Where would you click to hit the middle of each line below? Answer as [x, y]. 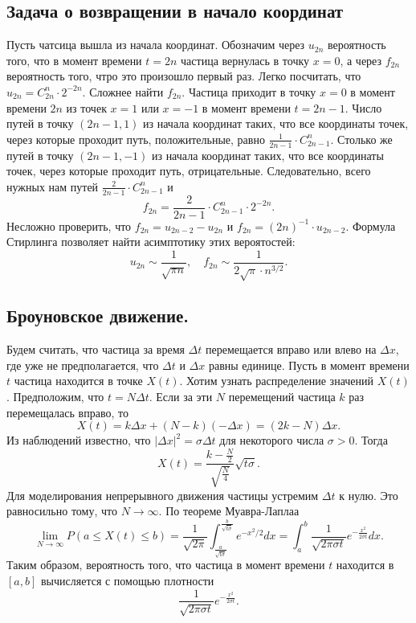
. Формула [371, 225]
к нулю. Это [369, 495]
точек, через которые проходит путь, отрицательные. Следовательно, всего [189, 171]
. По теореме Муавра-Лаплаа [229, 511]
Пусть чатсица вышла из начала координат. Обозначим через [156, 45]
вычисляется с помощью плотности [127, 580]
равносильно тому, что [62, 511]
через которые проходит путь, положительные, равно [136, 139]
